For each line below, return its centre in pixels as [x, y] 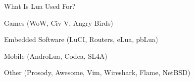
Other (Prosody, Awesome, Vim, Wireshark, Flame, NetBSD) [97, 72]
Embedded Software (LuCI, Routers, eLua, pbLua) [81, 39]
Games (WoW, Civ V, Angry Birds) [59, 22]
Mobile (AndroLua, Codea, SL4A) [56, 56]
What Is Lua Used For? [40, 6]
